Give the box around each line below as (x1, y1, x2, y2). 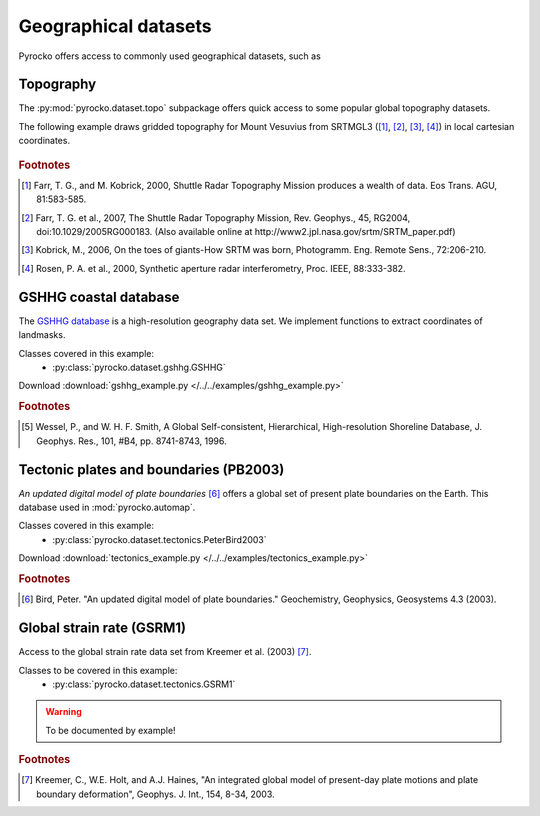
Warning (45, 706, 82, 718)
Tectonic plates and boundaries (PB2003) (18, 461, 285, 478)
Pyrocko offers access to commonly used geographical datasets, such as (18, 50, 322, 62)
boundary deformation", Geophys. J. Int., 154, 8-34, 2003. (36, 788, 275, 800)
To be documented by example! (45, 724, 176, 736)
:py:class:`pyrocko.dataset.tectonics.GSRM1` (52, 678, 236, 690)
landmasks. (18, 329, 66, 341)
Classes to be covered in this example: (18, 664, 178, 676)
